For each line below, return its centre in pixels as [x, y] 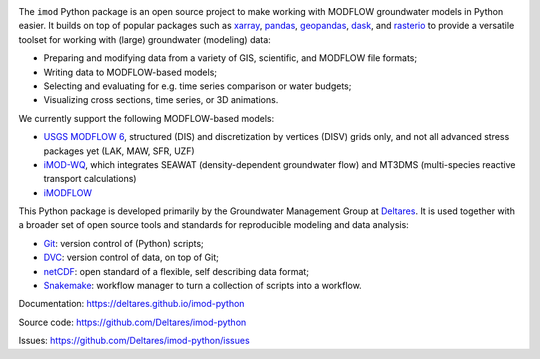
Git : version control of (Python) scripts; [123, 243]
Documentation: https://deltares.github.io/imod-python [131, 304]
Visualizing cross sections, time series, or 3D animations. [161, 100]
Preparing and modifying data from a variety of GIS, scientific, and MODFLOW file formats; [230, 58]
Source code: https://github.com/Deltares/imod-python [132, 322]
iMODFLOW [68, 192]
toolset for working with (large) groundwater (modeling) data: [145, 39]
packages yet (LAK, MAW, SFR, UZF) [119, 151]
